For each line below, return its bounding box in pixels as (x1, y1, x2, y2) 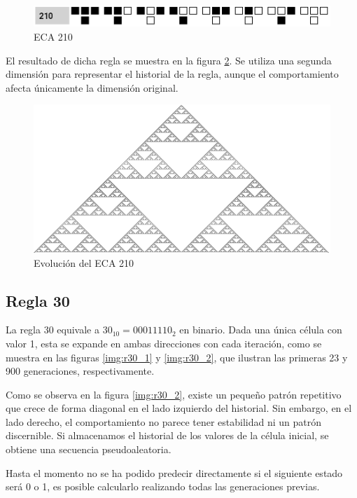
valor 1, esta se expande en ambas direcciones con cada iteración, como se (6, 336, 322, 350)
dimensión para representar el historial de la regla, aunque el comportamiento (6, 67, 339, 81)
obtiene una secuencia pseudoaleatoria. (6, 442, 171, 457)
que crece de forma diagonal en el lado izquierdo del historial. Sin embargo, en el (6, 401, 352, 415)
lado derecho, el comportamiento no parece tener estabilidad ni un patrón (6, 414, 322, 429)
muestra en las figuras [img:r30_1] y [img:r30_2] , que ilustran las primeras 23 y (6, 350, 348, 364)
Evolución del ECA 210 (34, 255, 134, 270)
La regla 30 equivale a (6, 322, 99, 337)
